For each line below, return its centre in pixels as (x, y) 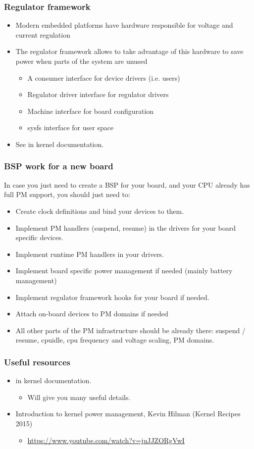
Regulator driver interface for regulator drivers (98, 94)
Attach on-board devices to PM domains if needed (92, 314)
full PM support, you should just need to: (67, 194)
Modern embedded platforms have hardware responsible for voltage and (124, 25)
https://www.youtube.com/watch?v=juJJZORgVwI (106, 440)
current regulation (43, 34)
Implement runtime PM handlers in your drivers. (90, 254)
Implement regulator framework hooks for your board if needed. (112, 297)
